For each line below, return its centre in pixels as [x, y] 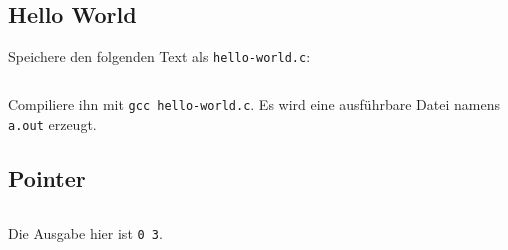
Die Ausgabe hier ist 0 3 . [85, 233]
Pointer [47, 177]
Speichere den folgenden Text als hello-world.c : [159, 56]
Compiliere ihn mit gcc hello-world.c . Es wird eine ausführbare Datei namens [254, 103]
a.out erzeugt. [52, 123]
